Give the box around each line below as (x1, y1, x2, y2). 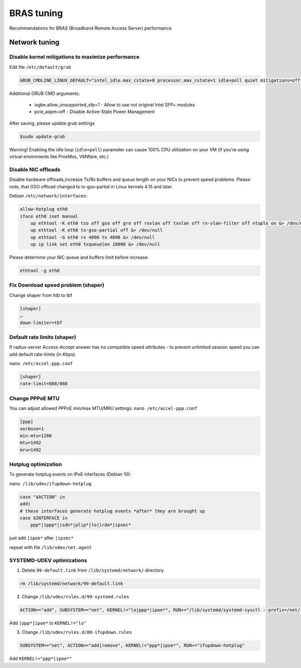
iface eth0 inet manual (20, 213, 79, 219)
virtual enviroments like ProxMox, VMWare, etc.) (9, 154, 109, 160)
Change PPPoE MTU (9, 395, 60, 402)
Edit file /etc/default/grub (9, 64, 71, 70)
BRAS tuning (9, 8, 63, 19)
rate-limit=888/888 (20, 381, 68, 387)
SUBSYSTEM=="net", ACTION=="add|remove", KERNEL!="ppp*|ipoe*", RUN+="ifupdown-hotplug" (20, 643, 245, 648)
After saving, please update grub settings (9, 120, 95, 126)
